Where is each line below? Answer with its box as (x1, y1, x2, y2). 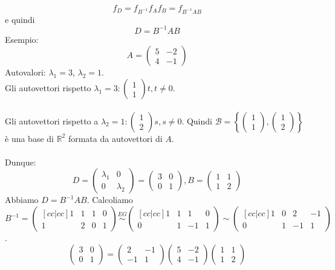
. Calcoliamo (86, 193, 133, 206)
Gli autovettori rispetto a (5, 114, 99, 127)
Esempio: (5, 33, 39, 45)
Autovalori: (5, 66, 46, 79)
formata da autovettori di (68, 132, 163, 144)
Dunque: (5, 155, 36, 168)
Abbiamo (5, 193, 39, 206)
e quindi (5, 13, 35, 25)
